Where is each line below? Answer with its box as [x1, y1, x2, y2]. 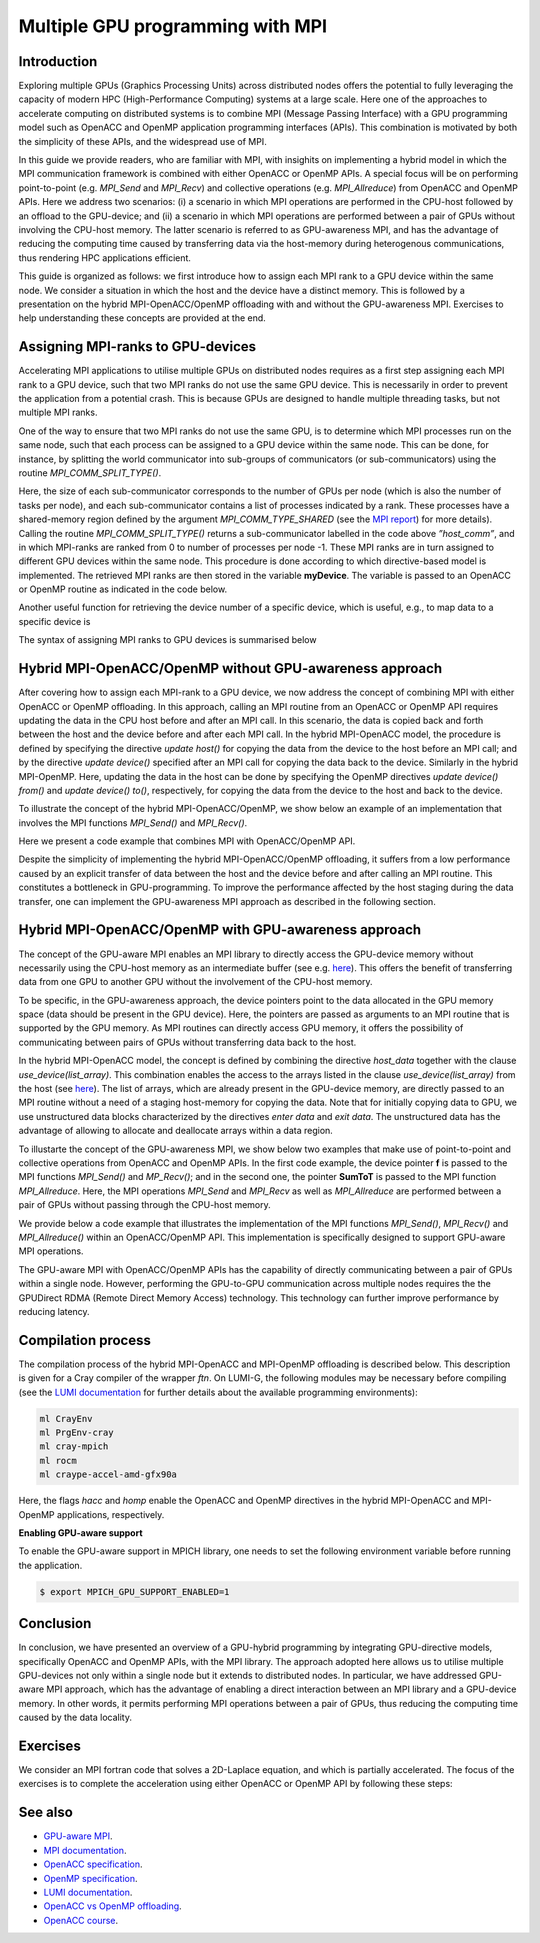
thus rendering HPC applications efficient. [18, 251, 192, 264]
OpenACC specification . [43, 1858, 144, 1870]
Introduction [18, 53, 98, 70]
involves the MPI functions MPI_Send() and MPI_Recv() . [18, 816, 248, 829]
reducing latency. [18, 1305, 90, 1317]
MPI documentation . [43, 1844, 127, 1856]
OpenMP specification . [43, 1872, 139, 1884]
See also [18, 1804, 74, 1821]
